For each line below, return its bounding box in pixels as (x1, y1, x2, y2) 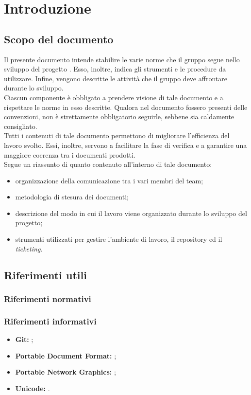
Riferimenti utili (4, 267, 87, 282)
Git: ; (15, 334, 33, 344)
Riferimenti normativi (4, 292, 91, 305)
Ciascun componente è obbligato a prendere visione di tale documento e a (4, 92, 223, 102)
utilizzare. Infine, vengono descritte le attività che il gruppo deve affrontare (4, 73, 227, 83)
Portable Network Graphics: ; (15, 367, 116, 377)
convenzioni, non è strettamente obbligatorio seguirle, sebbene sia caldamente (4, 111, 234, 122)
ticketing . (15, 243, 43, 253)
